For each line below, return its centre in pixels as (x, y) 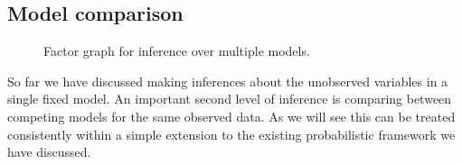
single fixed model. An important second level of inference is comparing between (230, 99)
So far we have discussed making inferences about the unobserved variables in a (228, 81)
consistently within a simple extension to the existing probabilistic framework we (231, 134)
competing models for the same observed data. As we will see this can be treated (231, 116)
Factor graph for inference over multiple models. (177, 51)
